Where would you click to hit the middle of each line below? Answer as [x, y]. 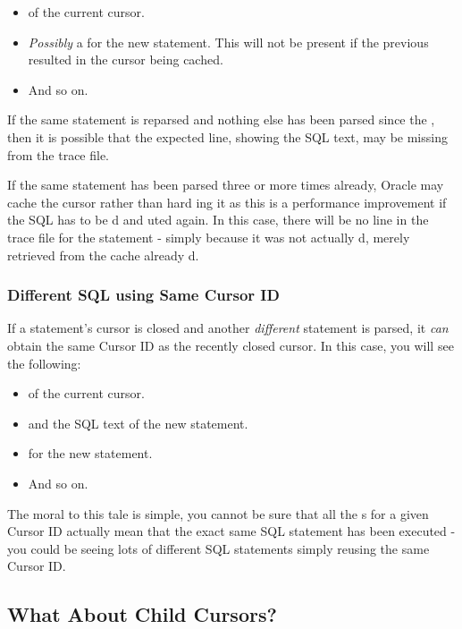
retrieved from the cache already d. [103, 255]
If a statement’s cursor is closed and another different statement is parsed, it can [228, 328]
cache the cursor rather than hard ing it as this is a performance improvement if [227, 202]
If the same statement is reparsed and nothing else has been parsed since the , [221, 119]
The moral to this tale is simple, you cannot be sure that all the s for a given [218, 513]
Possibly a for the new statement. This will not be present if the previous [228, 42]
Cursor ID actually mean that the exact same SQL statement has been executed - [231, 531]
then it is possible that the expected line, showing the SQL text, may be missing [227, 136]
